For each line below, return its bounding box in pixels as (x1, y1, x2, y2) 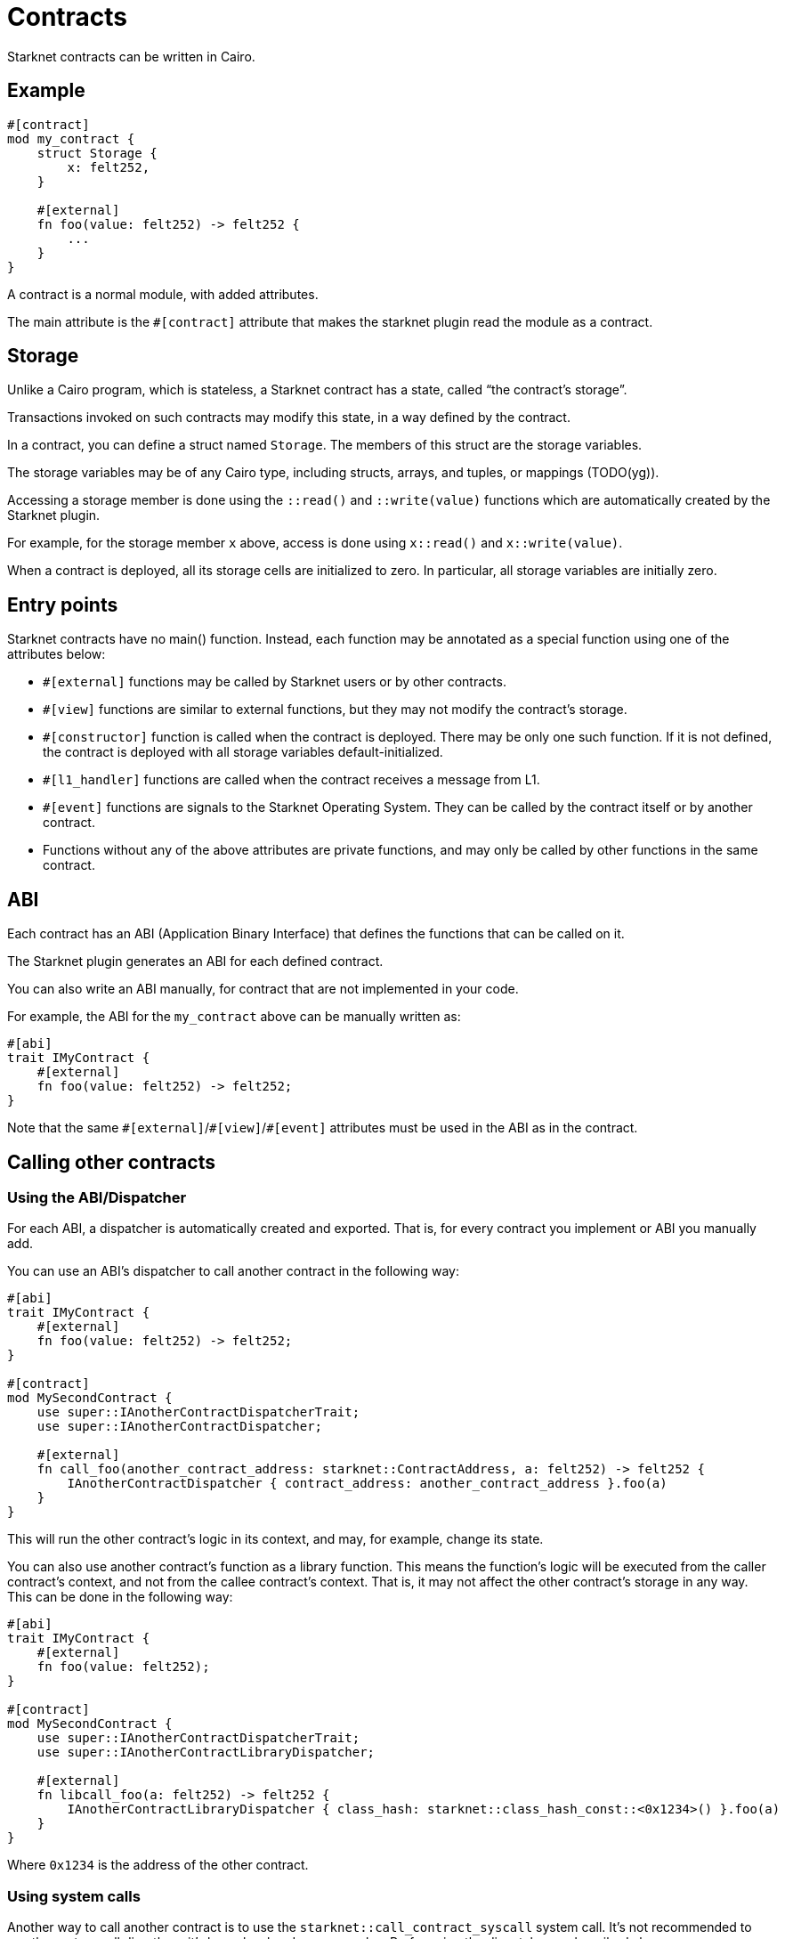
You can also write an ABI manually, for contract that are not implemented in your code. (7, 981, 519, 997)
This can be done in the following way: (7, 1589, 233, 1605)
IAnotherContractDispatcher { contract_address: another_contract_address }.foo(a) (67, 1476, 668, 1491)
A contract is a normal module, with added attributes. (7, 286, 319, 302)
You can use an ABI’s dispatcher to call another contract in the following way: (7, 1263, 460, 1279)
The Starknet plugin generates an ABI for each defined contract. (7, 953, 384, 969)
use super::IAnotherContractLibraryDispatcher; (36, 1745, 376, 1760)
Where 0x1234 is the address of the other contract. (7, 1857, 309, 1873)
